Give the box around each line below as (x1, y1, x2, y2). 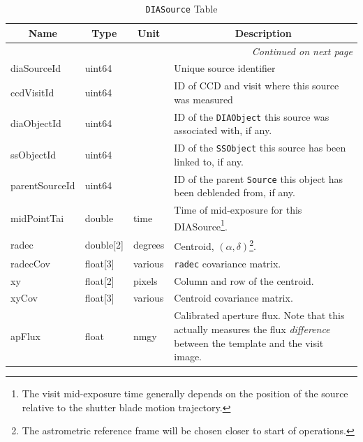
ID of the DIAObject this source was (174, 109, 329, 124)
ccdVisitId (10, 84, 54, 99)
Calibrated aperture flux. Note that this (174, 308, 345, 323)
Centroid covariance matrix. (174, 290, 293, 305)
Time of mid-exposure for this (174, 202, 302, 217)
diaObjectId (10, 116, 61, 131)
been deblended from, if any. (174, 185, 295, 200)
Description (235, 25, 292, 40)
